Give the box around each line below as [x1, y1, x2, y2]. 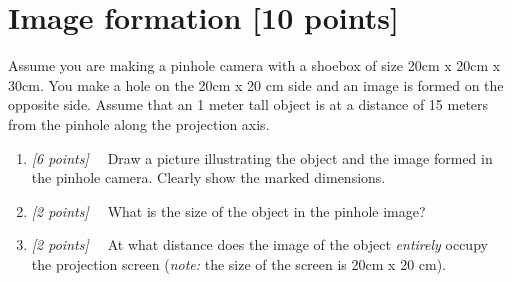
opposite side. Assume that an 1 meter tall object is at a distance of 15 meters [8, 94, 489, 115]
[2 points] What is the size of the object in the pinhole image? [31, 200, 426, 221]
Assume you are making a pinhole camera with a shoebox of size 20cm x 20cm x [8, 55, 501, 76]
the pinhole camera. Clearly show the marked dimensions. [31, 167, 386, 188]
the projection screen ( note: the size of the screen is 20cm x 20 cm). [31, 253, 447, 274]
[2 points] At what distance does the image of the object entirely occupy [31, 234, 488, 255]
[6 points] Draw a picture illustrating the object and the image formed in [31, 147, 493, 168]
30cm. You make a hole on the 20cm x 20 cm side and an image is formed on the [8, 74, 504, 95]
